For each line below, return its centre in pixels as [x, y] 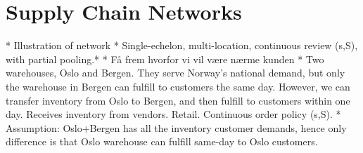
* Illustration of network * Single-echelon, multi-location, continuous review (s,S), [182, 45]
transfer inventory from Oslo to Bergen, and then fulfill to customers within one [178, 100]
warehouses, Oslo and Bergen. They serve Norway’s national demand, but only [176, 73]
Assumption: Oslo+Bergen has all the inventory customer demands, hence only [176, 127]
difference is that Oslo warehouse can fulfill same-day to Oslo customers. [162, 141]
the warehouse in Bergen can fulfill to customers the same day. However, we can [178, 86]
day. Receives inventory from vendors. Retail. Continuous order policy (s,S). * [173, 114]
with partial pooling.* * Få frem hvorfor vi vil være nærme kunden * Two [165, 59]
